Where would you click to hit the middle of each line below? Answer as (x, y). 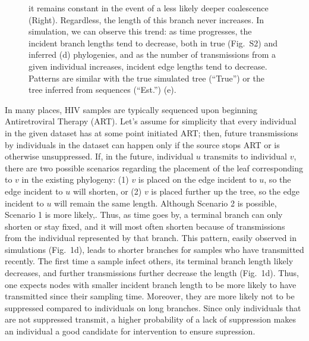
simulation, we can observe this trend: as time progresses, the (140, 31)
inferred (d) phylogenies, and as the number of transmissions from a (152, 54)
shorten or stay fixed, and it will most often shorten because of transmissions (145, 226)
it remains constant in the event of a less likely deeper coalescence (149, 8)
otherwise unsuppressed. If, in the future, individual (99, 156)
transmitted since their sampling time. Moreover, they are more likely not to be (150, 296)
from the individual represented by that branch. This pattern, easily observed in (151, 238)
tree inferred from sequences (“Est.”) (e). (103, 90)
